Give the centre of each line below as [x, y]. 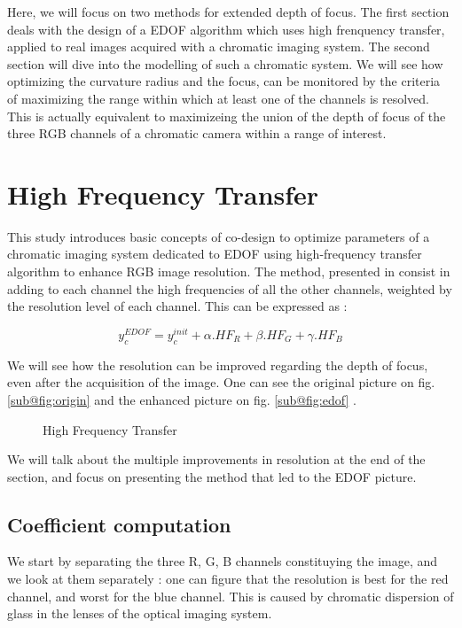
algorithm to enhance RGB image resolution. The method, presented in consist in [229, 271]
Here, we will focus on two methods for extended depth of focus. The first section [228, 12]
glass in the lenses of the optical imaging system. [140, 613]
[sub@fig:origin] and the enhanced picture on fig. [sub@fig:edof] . [182, 399]
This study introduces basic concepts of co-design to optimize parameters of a [219, 236]
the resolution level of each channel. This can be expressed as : [177, 306]
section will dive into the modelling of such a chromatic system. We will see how [225, 63]
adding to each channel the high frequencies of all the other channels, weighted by [230, 288]
